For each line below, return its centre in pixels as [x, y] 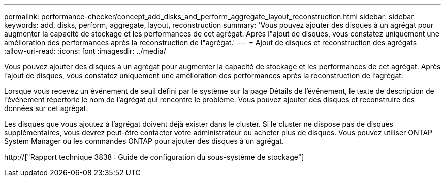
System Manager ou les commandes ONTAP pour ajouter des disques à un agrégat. [144, 141]
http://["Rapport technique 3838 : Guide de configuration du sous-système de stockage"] [154, 157]
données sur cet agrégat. [46, 108]
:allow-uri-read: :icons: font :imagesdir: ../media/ [85, 51]
